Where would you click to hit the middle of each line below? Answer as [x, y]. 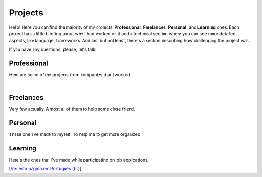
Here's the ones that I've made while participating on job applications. [79, 160]
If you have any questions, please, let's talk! [53, 49]
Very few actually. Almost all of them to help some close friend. [72, 109]
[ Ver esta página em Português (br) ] [45, 169]
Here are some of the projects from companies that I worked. [70, 74]
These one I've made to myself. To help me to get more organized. [75, 134]
